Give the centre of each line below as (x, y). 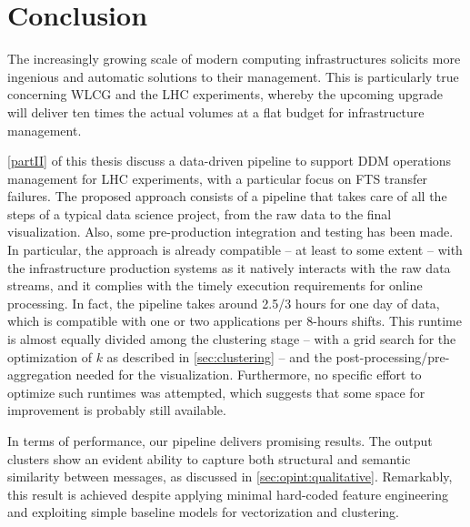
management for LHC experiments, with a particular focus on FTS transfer (218, 178)
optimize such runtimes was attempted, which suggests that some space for (216, 392)
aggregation (40, 375)
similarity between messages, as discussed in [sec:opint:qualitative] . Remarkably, (230, 476)
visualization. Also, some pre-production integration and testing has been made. (230, 232)
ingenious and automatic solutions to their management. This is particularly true (233, 76)
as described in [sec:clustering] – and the (219, 356)
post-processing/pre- (393, 356)
